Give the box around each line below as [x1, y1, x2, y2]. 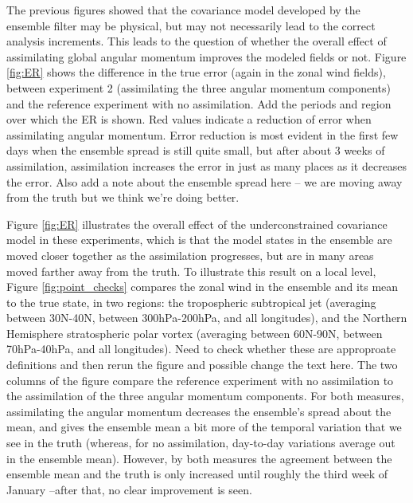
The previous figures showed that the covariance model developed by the [6, 2, 360, 18]
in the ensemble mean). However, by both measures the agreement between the [6, 450, 392, 466]
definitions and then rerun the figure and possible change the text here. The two [6, 356, 398, 373]
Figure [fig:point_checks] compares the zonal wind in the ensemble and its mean [6, 278, 399, 295]
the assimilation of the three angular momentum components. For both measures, [6, 387, 404, 404]
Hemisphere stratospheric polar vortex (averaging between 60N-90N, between [6, 324, 383, 341]
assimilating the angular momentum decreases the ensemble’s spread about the [6, 403, 392, 419]
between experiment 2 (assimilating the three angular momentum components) [6, 79, 391, 96]
